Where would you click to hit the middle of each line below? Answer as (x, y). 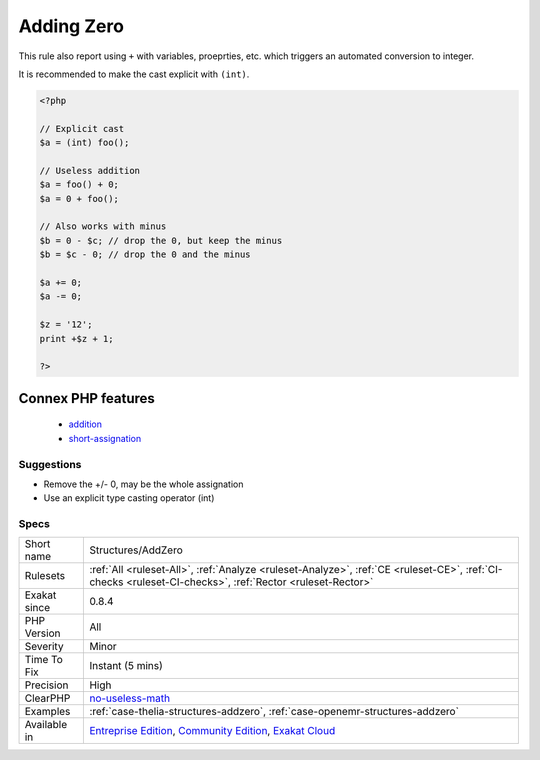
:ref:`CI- (484, 570)
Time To (44, 660)
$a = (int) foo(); (84, 143)
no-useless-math (129, 698)
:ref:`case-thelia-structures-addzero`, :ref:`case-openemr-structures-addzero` (274, 712)
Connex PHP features (86, 398)
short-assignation (105, 438)
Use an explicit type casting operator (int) (129, 498)
